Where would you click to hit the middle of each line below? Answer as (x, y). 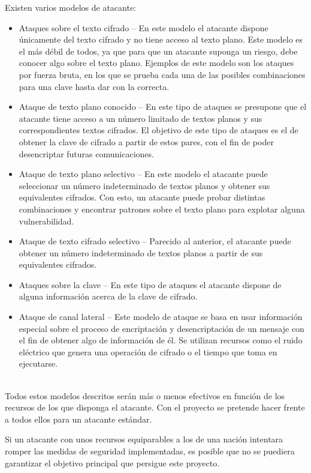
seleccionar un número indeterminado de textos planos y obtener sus (144, 185)
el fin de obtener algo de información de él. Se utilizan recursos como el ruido (161, 340)
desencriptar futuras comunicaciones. (86, 153)
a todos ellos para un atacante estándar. (78, 419)
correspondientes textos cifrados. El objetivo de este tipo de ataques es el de (158, 130)
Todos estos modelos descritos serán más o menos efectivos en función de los (145, 395)
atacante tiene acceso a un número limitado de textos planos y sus (141, 118)
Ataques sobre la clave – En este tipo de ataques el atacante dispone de (150, 284)
